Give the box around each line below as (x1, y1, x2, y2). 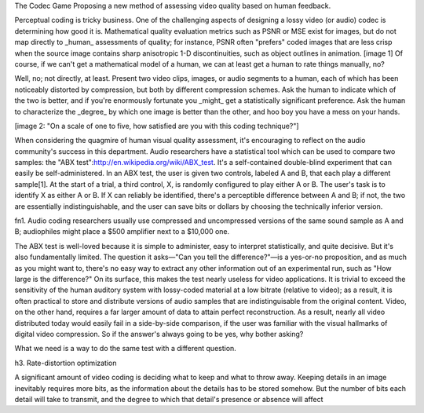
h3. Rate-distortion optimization (14, 358, 117, 367)
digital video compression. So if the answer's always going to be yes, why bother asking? (14, 329, 304, 338)
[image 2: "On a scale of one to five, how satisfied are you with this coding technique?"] (14, 121, 299, 130)
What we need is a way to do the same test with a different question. (14, 344, 237, 353)
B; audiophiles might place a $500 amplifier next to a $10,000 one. (14, 227, 230, 236)
